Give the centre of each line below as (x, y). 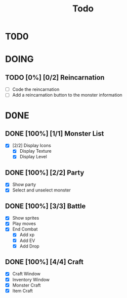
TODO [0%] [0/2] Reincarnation (55, 77)
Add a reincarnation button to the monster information (67, 95)
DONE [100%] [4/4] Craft (44, 262)
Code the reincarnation (36, 89)
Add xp (27, 235)
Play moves (24, 224)
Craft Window (26, 274)
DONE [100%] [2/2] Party (45, 172)
